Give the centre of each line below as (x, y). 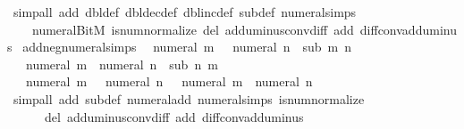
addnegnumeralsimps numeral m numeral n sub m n (187, 47)
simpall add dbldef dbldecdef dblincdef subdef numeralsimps (185, 12)
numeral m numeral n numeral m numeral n (169, 81)
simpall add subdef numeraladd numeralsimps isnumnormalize (189, 98)
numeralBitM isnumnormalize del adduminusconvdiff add (193, 29)
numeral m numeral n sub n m (122, 64)
